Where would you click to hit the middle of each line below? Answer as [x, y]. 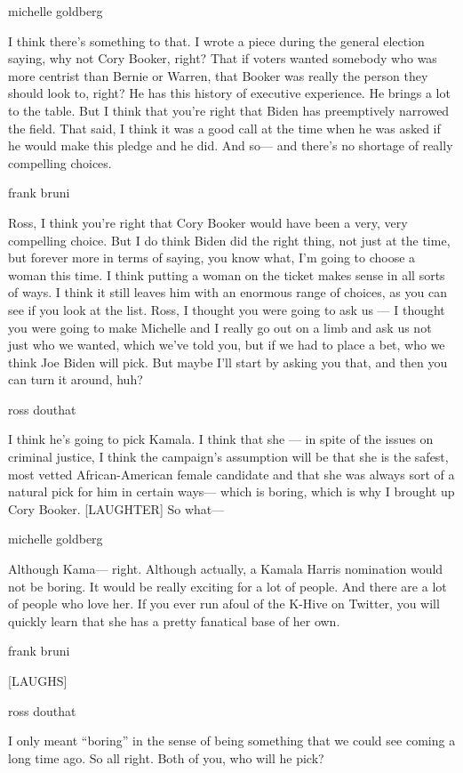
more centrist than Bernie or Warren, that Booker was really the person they [218, 75]
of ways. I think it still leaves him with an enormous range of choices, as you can [228, 292]
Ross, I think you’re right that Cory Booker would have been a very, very [208, 222]
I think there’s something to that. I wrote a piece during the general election [216, 40]
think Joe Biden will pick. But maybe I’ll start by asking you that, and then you [228, 362]
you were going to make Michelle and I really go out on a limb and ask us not [220, 327]
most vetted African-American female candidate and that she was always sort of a [231, 474]
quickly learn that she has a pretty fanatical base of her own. [174, 620]
